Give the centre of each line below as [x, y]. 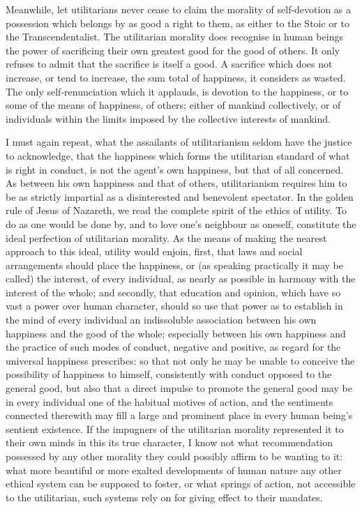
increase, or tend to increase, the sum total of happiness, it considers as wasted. [176, 77]
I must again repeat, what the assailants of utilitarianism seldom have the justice [179, 142]
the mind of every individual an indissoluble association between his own [161, 320]
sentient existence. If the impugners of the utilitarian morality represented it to [175, 428]
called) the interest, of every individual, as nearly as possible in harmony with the [181, 279]
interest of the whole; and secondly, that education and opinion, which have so [173, 292]
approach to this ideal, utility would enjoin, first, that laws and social [154, 251]
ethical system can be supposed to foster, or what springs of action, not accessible [181, 484]
